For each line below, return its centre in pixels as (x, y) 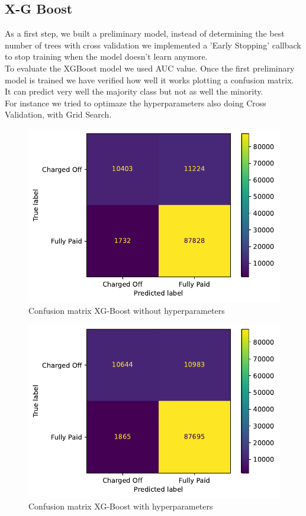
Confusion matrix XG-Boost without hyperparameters (127, 310)
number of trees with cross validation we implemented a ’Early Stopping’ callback (153, 45)
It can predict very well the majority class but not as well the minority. (134, 91)
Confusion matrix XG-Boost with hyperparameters (121, 506)
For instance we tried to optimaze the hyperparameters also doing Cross (136, 103)
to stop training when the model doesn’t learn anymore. (106, 56)
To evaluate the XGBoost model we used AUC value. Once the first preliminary (150, 68)
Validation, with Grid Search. (58, 114)
